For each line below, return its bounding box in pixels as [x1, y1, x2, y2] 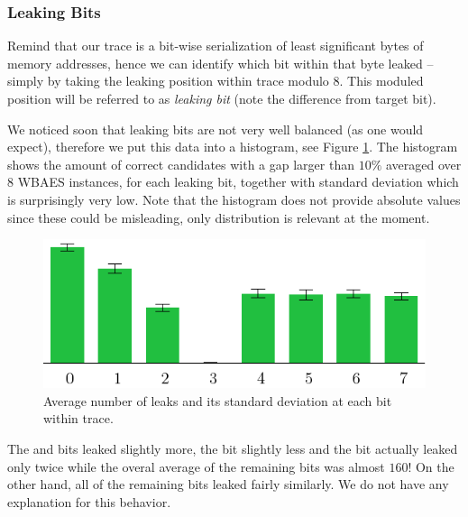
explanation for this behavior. [7, 492, 171, 511]
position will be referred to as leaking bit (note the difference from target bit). [7, 89, 436, 107]
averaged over [385, 154, 462, 173]
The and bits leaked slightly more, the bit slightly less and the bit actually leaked [7, 439, 458, 457]
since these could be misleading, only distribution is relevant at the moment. [7, 208, 430, 226]
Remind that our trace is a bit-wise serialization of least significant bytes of [7, 36, 424, 55]
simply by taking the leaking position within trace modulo [7, 71, 329, 90]
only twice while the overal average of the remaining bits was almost [7, 457, 385, 475]
